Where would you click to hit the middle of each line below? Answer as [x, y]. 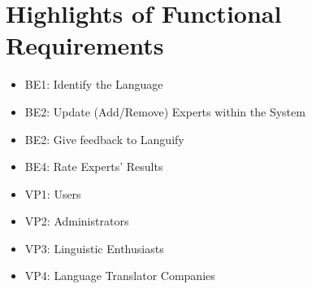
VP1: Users [53, 193]
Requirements [85, 45]
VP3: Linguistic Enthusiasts [94, 248]
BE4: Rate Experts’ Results [94, 166]
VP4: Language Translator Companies [120, 276]
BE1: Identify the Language [94, 84]
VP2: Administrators [77, 221]
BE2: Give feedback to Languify [104, 139]
